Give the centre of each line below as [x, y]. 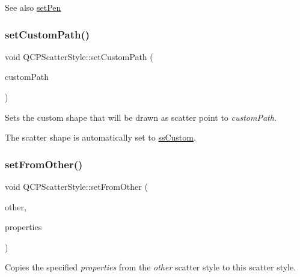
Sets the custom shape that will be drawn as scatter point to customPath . [141, 117]
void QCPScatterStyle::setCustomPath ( [79, 56]
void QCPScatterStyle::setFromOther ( [76, 186]
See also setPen [33, 7]
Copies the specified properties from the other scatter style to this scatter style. [151, 267]
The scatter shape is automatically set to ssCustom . [100, 137]
